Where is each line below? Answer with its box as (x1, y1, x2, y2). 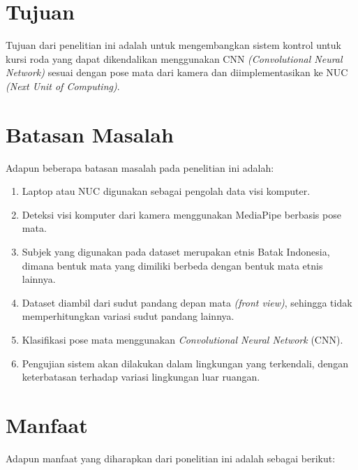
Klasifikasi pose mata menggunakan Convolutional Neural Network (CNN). (22, 332, 343, 346)
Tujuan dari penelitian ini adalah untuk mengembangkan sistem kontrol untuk (6, 38, 341, 52)
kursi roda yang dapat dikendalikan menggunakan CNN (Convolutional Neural (6, 51, 343, 66)
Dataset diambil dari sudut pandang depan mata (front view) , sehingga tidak (22, 295, 352, 309)
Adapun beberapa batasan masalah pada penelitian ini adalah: (6, 160, 274, 175)
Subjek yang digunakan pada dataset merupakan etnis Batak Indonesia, (22, 244, 330, 258)
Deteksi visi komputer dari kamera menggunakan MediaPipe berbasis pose (22, 207, 341, 221)
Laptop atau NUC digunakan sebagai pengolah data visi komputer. (22, 184, 311, 198)
